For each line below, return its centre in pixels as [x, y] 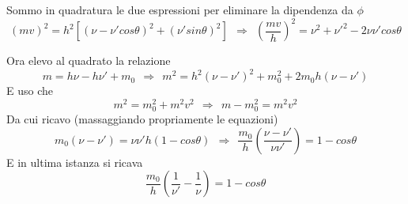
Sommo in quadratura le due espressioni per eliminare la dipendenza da [180, 9]
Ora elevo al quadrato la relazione [89, 60]
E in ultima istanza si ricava [75, 162]
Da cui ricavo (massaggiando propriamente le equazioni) [142, 119]
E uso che [30, 91]
